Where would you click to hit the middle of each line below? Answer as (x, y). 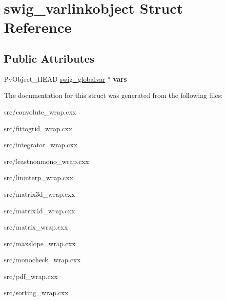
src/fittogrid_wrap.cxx (38, 128)
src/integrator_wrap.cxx (41, 145)
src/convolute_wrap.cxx (40, 111)
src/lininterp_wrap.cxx (39, 177)
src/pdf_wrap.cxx (31, 276)
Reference (38, 27)
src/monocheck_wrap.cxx (42, 260)
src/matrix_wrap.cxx (36, 227)
